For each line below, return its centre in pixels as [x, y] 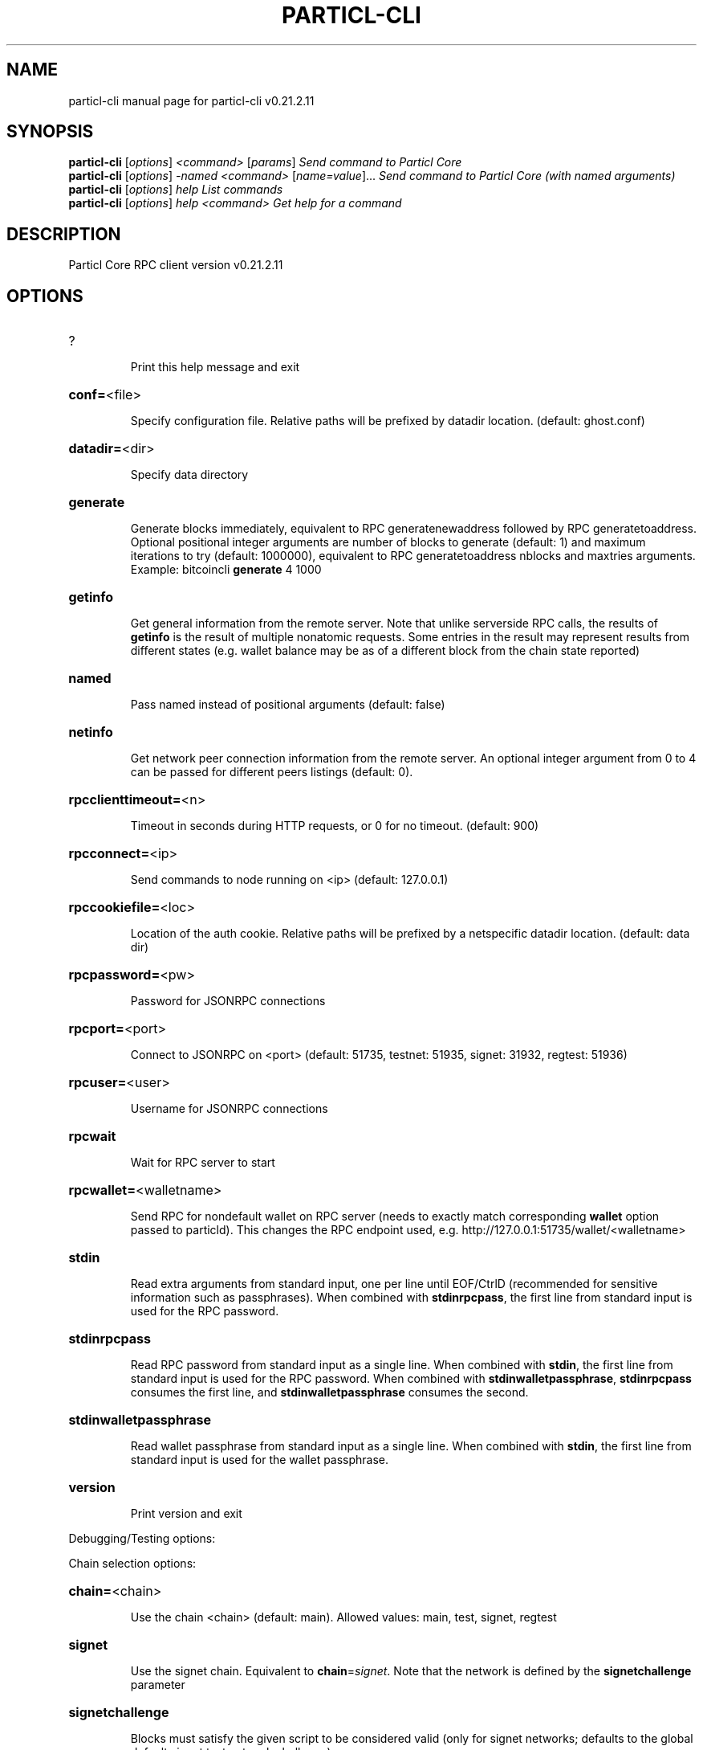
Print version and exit [186, 1514]
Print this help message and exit [215, 367]
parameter [158, 1685]
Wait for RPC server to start [203, 1163]
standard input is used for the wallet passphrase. [260, 1460]
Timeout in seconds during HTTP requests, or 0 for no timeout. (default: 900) [335, 826]
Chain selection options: [132, 1564]
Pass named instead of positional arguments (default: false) [288, 705]
